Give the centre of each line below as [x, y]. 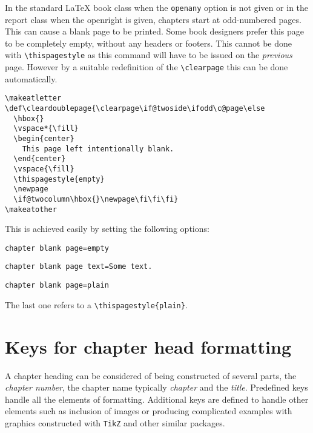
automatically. [31, 78]
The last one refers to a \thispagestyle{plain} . [96, 304]
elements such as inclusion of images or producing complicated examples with [149, 411]
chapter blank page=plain [57, 286]
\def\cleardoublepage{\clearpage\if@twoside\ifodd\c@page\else [135, 108]
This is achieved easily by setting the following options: [107, 229]
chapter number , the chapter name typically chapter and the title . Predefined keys [156, 387]
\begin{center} [44, 138]
